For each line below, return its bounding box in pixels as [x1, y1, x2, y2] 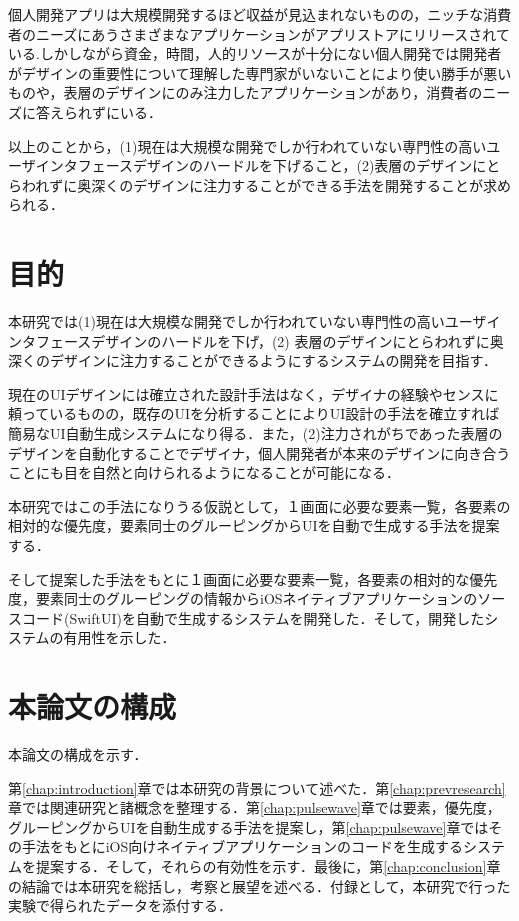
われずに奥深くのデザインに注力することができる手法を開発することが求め [21, 174, 512, 195]
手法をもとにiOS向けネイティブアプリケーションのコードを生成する [21, 836, 463, 857]
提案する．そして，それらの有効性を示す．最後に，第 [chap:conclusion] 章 [35, 856, 501, 877]
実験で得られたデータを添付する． [8, 895, 232, 916]
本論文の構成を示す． [8, 744, 148, 765]
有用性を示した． [63, 627, 176, 648]
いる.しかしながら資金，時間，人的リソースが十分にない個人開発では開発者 [8, 43, 502, 64]
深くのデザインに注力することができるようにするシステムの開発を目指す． [8, 350, 497, 371]
